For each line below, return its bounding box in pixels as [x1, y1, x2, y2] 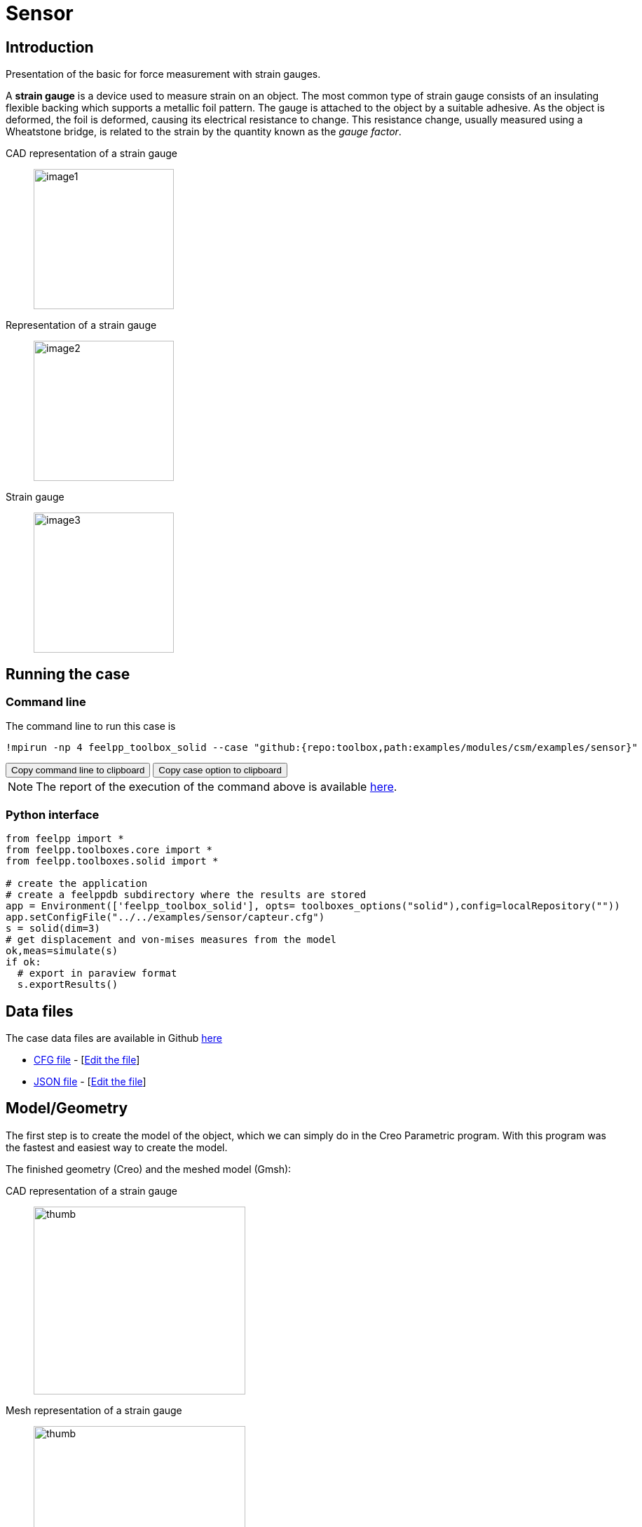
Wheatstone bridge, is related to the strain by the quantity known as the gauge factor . [6, 125, 402, 138]
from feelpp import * [6, 833, 124, 845]
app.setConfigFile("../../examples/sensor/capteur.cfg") [6, 911, 325, 923]
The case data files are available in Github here [6, 1031, 222, 1044]
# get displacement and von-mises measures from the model [6, 934, 337, 946]
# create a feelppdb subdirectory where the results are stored [6, 889, 367, 901]
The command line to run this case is [6, 720, 176, 733]
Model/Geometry [6, 1099, 128, 1118]
